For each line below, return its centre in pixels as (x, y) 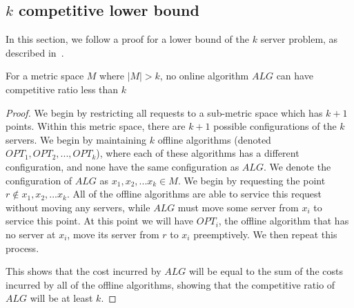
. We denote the (297, 166)
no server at (31, 234)
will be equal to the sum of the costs (266, 271)
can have (295, 76)
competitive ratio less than (62, 89)
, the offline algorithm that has (284, 221)
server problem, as (299, 39)
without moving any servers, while (78, 207)
